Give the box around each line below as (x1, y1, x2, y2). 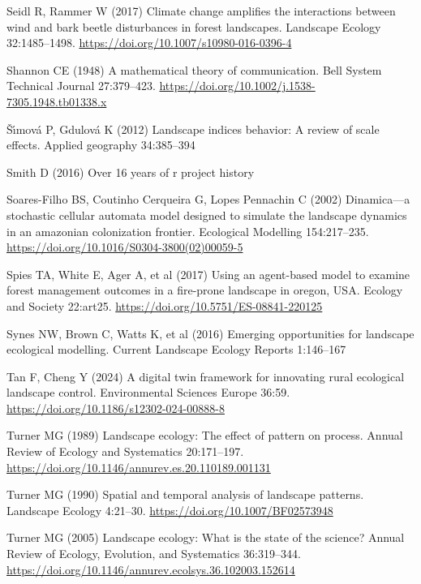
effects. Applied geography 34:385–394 (6, 136, 195, 153)
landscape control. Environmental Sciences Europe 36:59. (6, 384, 290, 401)
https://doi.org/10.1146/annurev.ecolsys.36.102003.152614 (6, 560, 295, 578)
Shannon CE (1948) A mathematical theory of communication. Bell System (6, 61, 382, 78)
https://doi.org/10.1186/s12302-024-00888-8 (6, 399, 225, 416)
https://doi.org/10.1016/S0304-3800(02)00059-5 (6, 238, 243, 255)
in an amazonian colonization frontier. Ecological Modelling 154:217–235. (6, 222, 369, 239)
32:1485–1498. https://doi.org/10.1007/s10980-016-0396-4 (6, 34, 292, 51)
